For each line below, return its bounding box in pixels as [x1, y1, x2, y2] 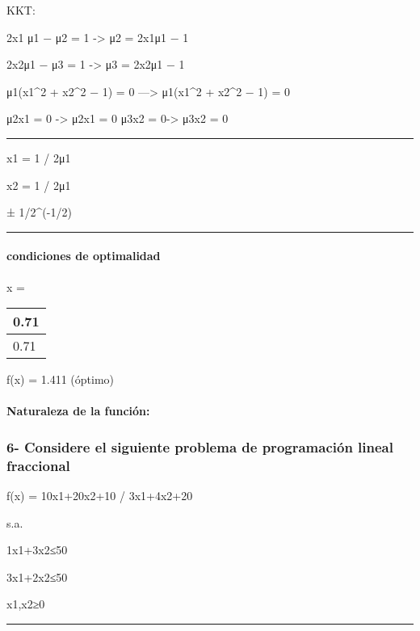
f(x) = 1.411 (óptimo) [6, 371, 115, 388]
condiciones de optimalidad [6, 247, 161, 264]
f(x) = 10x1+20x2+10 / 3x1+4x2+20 [6, 487, 193, 504]
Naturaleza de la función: [6, 402, 150, 419]
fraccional [6, 455, 70, 475]
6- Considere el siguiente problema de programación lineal [6, 436, 393, 456]
